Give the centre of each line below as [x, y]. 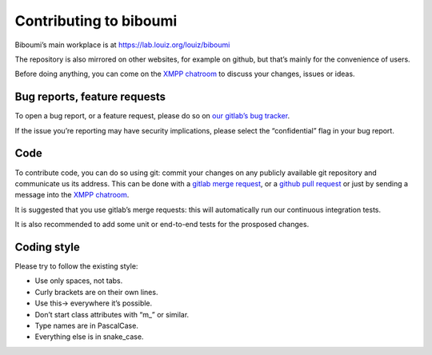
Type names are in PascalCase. [87, 325]
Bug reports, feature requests [90, 97]
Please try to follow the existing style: [76, 266]
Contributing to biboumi [96, 21]
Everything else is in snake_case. [89, 337]
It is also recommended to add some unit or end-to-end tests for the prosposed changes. [162, 225]
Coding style [47, 247]
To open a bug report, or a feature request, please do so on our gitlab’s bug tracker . [152, 116]
